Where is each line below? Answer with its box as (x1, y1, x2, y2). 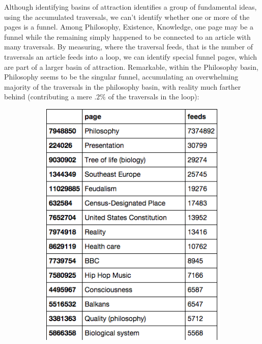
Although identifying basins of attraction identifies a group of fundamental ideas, (4, 2, 257, 12)
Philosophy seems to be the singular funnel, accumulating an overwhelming (4, 71, 239, 82)
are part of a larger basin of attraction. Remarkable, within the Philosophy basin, (4, 61, 258, 72)
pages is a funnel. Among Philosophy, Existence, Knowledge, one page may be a (4, 21, 253, 32)
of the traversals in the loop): (108, 91, 199, 102)
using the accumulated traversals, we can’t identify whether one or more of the (4, 11, 250, 22)
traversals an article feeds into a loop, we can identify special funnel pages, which (4, 51, 257, 62)
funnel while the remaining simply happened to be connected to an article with (4, 31, 251, 42)
